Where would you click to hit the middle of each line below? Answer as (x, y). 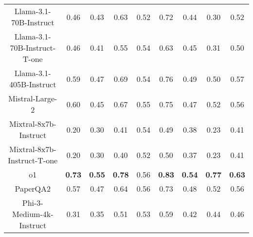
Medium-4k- (33, 214)
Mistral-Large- (33, 98)
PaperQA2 (33, 188)
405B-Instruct (33, 84)
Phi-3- (33, 203)
